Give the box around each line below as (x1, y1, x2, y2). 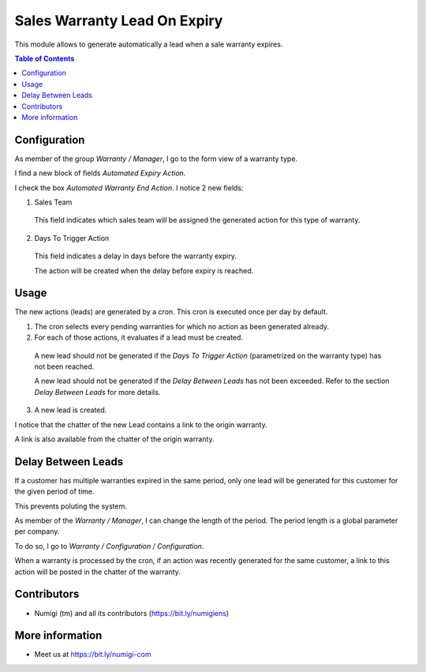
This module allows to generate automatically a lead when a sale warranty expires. (14, 39, 283, 49)
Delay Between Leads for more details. (34, 387, 161, 396)
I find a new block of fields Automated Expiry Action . (14, 168, 186, 178)
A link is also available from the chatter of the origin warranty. (14, 434, 215, 444)
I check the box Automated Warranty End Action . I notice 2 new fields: (14, 182, 244, 193)
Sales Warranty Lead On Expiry (14, 12, 223, 29)
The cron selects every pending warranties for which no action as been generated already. (34, 321, 330, 331)
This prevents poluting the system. (14, 501, 128, 511)
